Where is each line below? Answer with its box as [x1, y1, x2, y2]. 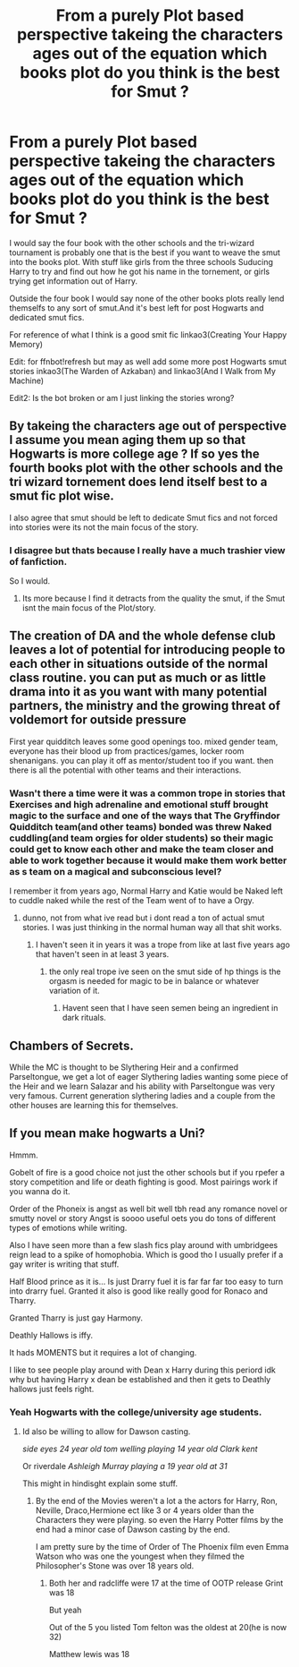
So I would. [9, 576, 51, 586]
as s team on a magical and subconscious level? [9, 865, 222, 877]
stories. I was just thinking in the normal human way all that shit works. [21, 922, 283, 933]
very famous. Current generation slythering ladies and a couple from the [9, 1090, 276, 1101]
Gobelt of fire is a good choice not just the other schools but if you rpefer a [9, 1167, 286, 1177]
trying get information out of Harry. [9, 275, 138, 286]
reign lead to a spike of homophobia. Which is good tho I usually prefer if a [9, 1249, 284, 1260]
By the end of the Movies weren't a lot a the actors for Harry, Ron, [35, 1496, 278, 1507]
